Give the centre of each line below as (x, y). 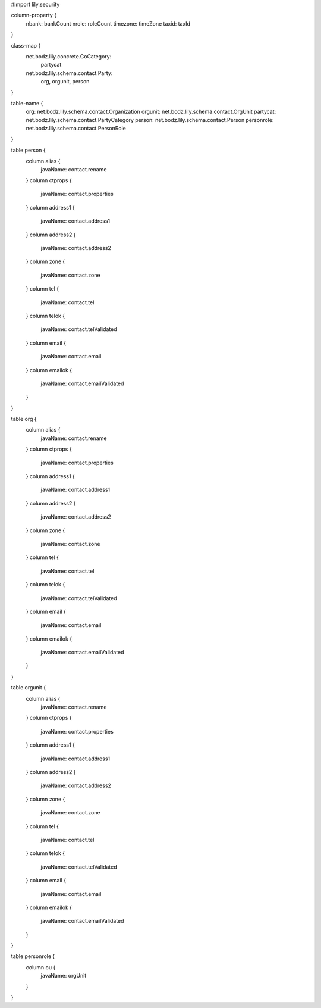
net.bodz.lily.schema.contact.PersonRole (76, 129)
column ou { (41, 967)
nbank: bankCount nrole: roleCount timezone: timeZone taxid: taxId (108, 23)
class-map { (26, 45)
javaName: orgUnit (64, 976)
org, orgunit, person (65, 82)
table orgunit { (29, 688)
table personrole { (33, 956)
